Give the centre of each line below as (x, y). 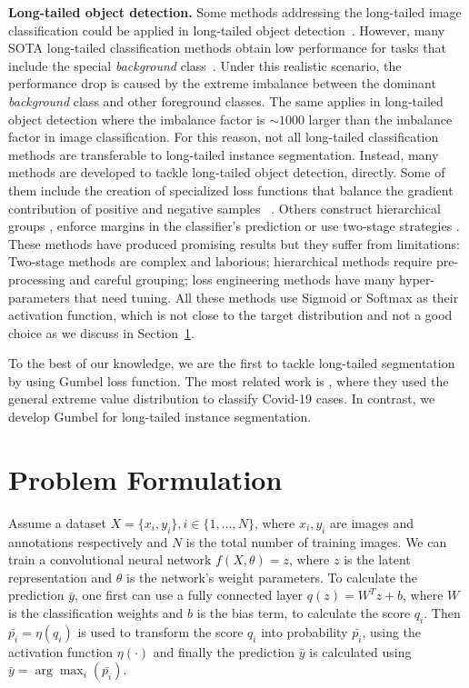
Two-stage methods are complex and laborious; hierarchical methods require (220, 261)
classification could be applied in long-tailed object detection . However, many (227, 30)
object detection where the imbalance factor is (137, 119)
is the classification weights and (96, 612)
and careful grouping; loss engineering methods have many (232, 279)
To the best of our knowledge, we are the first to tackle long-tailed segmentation (232, 363)
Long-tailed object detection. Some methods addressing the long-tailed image (235, 12)
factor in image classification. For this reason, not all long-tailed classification (224, 137)
